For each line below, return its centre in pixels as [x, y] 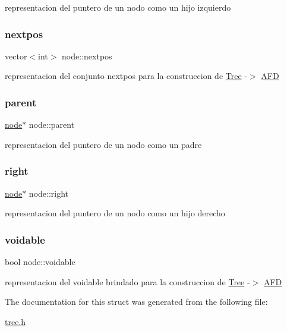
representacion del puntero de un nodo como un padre [103, 144]
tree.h [15, 321]
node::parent [52, 124]
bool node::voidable [40, 262]
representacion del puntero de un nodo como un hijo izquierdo [118, 7]
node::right [49, 193]
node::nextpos [87, 56]
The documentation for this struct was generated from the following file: [136, 302]
